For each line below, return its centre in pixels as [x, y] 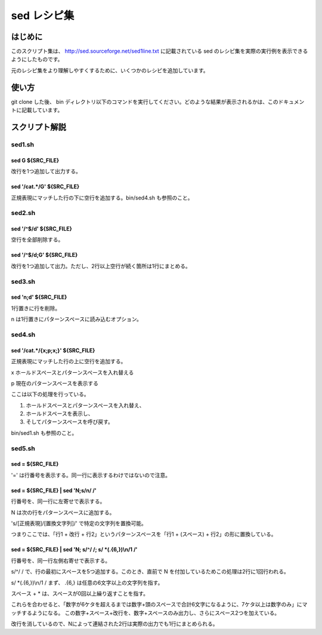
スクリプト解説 [38, 127]
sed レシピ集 [43, 16]
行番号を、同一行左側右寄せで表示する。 [61, 560]
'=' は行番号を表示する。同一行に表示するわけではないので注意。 [91, 475]
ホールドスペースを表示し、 [60, 414]
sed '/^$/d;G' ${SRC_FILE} [44, 255]
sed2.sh [23, 213]
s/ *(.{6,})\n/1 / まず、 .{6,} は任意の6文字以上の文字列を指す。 [87, 582]
